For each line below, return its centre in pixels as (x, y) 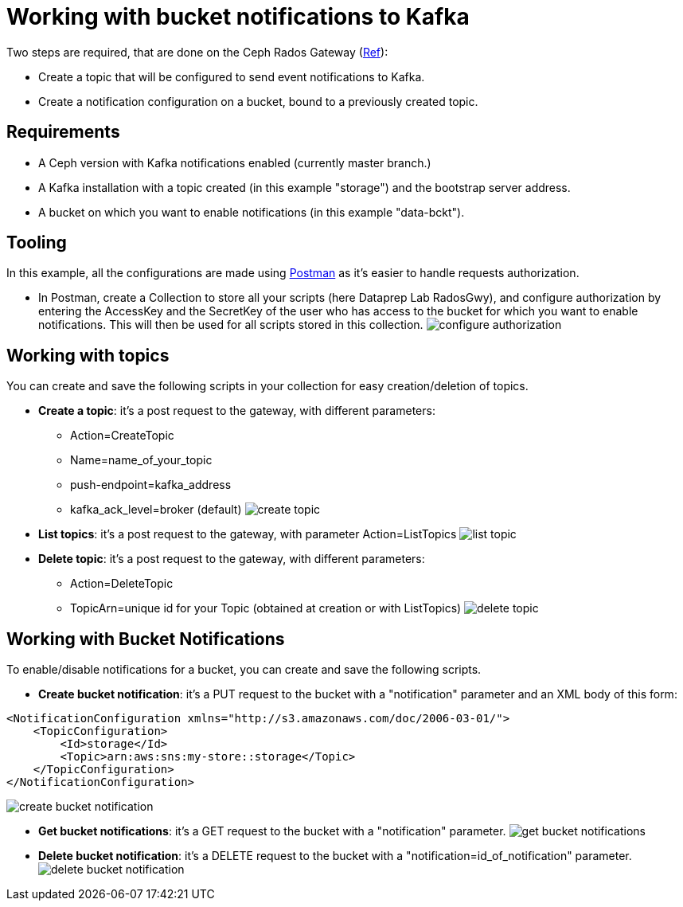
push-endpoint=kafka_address (151, 485)
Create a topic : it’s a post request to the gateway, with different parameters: (237, 411)
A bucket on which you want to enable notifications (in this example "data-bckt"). (252, 212)
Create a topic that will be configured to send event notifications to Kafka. (232, 76)
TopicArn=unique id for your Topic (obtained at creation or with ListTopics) (266, 608)
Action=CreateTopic (122, 436)
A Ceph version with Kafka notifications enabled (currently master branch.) (235, 162)
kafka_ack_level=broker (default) (156, 510)
